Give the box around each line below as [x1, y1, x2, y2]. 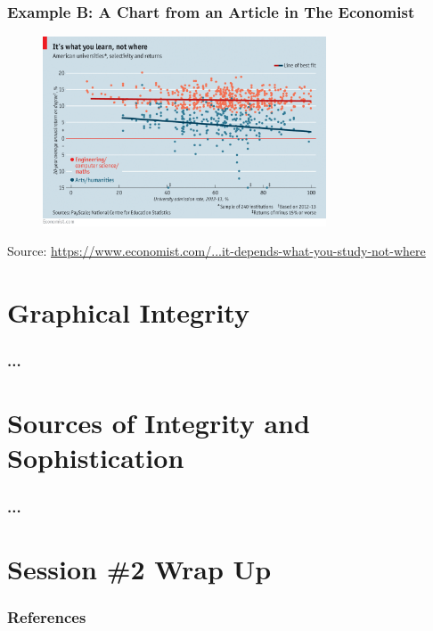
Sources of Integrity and [7, 405, 310, 441]
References [7, 605, 86, 627]
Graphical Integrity [7, 294, 249, 331]
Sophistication [7, 439, 184, 476]
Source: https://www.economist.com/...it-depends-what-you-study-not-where [7, 242, 426, 260]
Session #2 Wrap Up [7, 550, 272, 586]
